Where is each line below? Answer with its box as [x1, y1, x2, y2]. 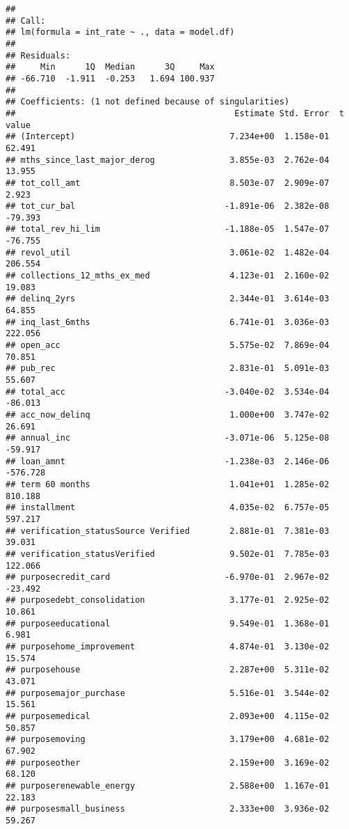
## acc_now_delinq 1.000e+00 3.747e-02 [6, 409, 330, 420]
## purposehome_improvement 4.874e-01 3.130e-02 [6, 642, 330, 652]
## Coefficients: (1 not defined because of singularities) [6, 97, 290, 107]
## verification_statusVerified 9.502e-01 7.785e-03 [6, 548, 330, 559]
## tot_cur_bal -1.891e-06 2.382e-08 [6, 201, 330, 212]
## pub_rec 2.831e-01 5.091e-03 [6, 363, 330, 374]
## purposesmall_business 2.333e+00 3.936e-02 [6, 804, 330, 814]
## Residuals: [6, 50, 71, 61]
